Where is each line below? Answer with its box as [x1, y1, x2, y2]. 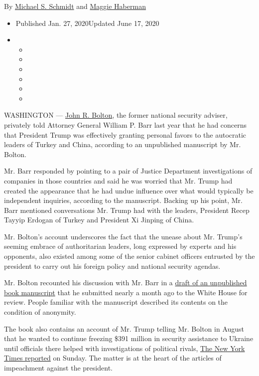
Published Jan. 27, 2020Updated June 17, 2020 [15, 17, 159, 28]
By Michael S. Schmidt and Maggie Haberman [4, 1, 146, 11]
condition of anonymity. [4, 307, 76, 317]
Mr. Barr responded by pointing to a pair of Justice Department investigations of [4, 166, 253, 176]
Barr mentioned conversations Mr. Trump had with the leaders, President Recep [4, 204, 250, 215]
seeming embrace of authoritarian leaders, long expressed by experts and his [4, 241, 237, 251]
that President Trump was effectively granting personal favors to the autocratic [4, 129, 247, 140]
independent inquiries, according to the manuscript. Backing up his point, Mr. [4, 195, 243, 205]
